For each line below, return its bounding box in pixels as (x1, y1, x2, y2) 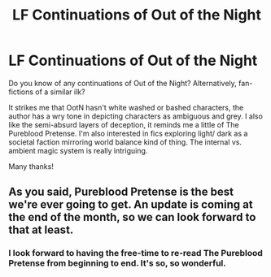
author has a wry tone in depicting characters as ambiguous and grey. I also (8, 111, 263, 121)
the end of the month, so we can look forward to (8, 210, 256, 224)
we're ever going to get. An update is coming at (8, 197, 254, 212)
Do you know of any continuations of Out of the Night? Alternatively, (8, 78, 238, 88)
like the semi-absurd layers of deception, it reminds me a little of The (8, 119, 240, 129)
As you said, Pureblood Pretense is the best (8, 185, 234, 199)
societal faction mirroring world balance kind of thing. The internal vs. (8, 136, 243, 147)
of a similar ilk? (35, 87, 85, 97)
